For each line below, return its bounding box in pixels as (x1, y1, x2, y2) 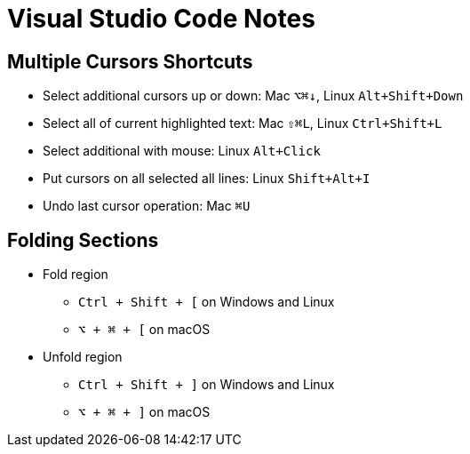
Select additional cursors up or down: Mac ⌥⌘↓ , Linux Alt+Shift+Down (43, 88, 464, 104)
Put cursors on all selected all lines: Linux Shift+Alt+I (43, 171, 370, 187)
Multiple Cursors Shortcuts (7, 50, 253, 73)
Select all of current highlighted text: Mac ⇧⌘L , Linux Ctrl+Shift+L (43, 115, 442, 131)
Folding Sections (7, 228, 159, 251)
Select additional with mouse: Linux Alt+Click (43, 143, 321, 159)
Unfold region (43, 349, 123, 365)
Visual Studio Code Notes (7, 4, 315, 34)
